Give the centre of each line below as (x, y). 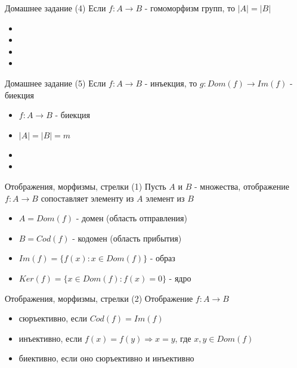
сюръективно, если (53, 318)
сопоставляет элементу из (87, 198)
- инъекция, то (171, 83)
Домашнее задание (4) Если (55, 8)
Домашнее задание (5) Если (55, 83)
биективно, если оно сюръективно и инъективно (106, 358)
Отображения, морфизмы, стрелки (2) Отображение (99, 298)
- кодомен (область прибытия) (127, 238)
